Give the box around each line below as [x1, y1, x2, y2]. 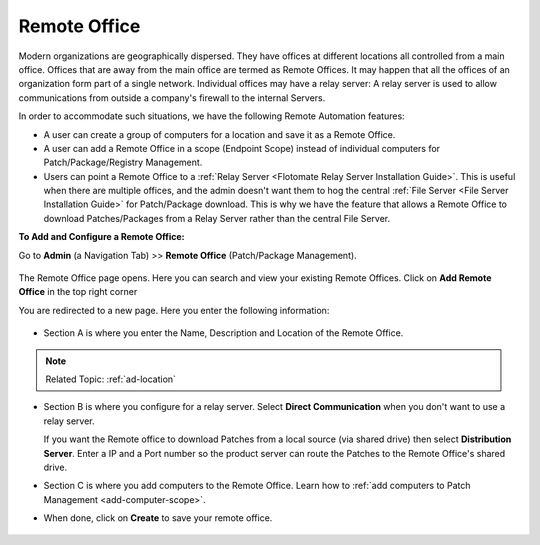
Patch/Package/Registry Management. [43, 156, 203, 169]
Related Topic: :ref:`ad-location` [45, 373, 177, 385]
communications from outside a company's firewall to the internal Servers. [18, 91, 326, 104]
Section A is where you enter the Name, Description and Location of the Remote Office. [43, 327, 404, 339]
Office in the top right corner [18, 286, 138, 298]
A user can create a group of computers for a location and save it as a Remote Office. [43, 128, 396, 140]
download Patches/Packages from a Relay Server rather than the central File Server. [43, 212, 390, 224]
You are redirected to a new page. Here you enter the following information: [18, 304, 330, 316]
